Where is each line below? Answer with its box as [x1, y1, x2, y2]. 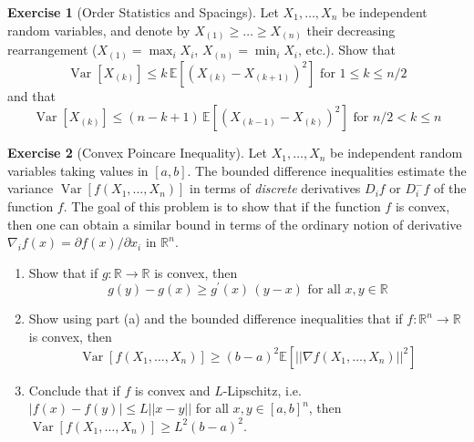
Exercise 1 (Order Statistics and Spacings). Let [7, 3, 279, 21]
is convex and [134, 380, 211, 399]
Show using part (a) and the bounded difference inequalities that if [28, 309, 403, 328]
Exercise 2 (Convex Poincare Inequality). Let [7, 143, 268, 162]
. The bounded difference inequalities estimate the [187, 160, 467, 180]
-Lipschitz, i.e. [222, 380, 302, 399]
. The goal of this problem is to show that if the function [63, 197, 381, 215]
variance [7, 179, 54, 198]
